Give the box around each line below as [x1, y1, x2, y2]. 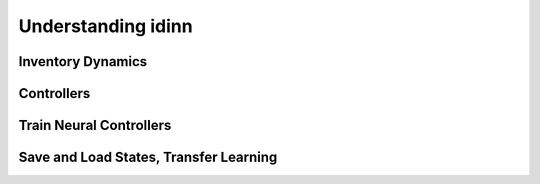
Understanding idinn [18, 15, 194, 37]
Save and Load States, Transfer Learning [18, 149, 278, 166]
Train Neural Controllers [18, 117, 172, 134]
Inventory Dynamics [18, 53, 148, 70]
